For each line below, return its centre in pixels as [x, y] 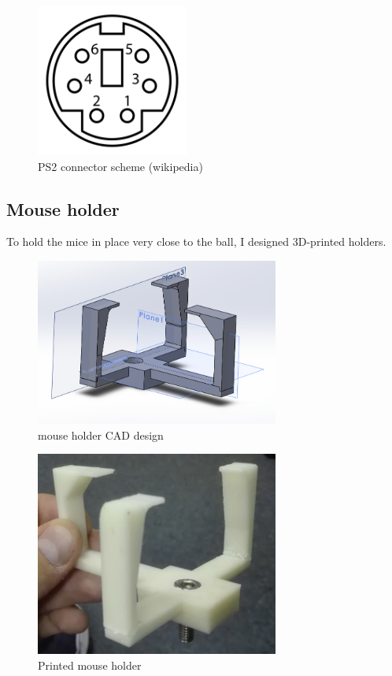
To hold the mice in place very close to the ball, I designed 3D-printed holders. [196, 241]
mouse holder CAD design [101, 435]
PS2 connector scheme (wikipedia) [120, 166]
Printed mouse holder [90, 665]
